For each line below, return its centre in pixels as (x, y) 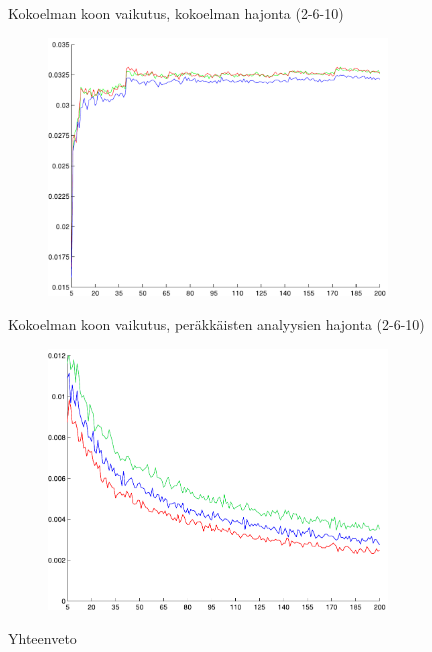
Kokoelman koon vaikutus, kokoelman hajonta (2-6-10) (176, 13)
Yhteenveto (42, 638)
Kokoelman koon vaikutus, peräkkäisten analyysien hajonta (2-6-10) (216, 323)
